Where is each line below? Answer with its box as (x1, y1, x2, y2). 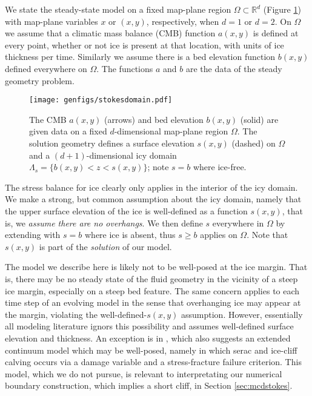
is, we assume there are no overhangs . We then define (5, 216, 203, 229)
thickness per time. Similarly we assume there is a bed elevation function (5, 50, 276, 63)
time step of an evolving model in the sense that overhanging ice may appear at (5, 296, 301, 309)
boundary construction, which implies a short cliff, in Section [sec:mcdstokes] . (5, 379, 293, 392)
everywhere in (212, 216, 264, 229)
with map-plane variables (5, 15, 98, 27)
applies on (200, 228, 237, 241)
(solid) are (240, 113, 279, 125)
